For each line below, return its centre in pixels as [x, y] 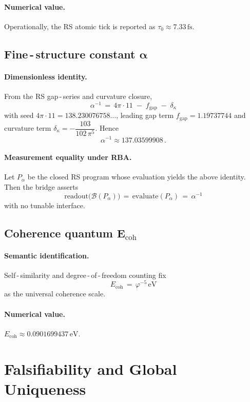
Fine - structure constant [70, 54]
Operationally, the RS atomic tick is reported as [80, 26]
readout [76, 196]
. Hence [107, 128]
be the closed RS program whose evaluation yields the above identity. [137, 177]
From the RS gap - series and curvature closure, [78, 96]
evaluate [145, 196]
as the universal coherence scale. [55, 294]
